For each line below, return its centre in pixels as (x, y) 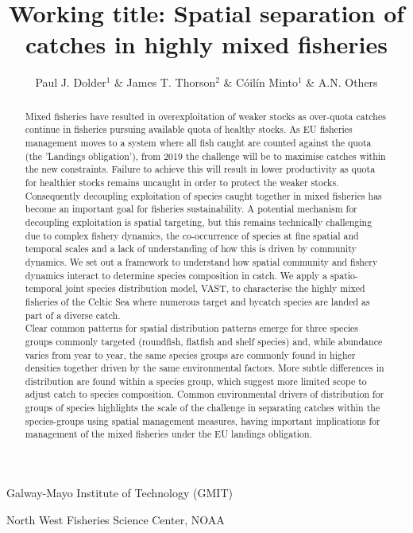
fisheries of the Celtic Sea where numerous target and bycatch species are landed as (197, 301)
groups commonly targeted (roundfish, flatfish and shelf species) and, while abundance (204, 341)
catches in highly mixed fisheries (206, 44)
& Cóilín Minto (261, 82)
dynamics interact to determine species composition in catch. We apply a (176, 275)
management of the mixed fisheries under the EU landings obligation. (168, 434)
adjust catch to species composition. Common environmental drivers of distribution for (205, 394)
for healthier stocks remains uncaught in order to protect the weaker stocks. (182, 182)
